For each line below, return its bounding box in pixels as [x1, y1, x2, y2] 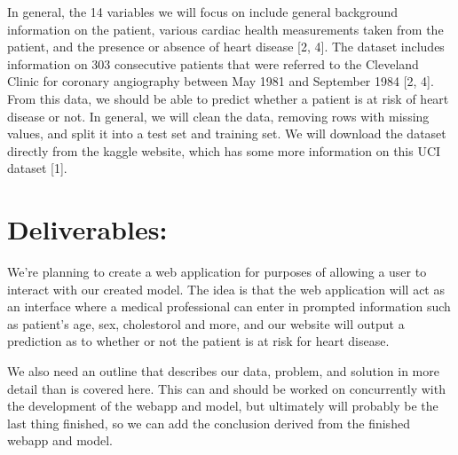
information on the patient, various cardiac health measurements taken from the [7, 20, 444, 38]
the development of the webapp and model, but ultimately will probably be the [7, 396, 438, 415]
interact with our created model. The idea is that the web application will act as [7, 279, 445, 298]
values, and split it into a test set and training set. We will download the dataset [7, 124, 446, 143]
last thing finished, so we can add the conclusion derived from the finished [7, 413, 410, 432]
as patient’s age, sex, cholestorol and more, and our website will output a [7, 314, 405, 333]
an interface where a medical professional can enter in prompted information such [7, 297, 451, 316]
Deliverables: [7, 211, 168, 247]
